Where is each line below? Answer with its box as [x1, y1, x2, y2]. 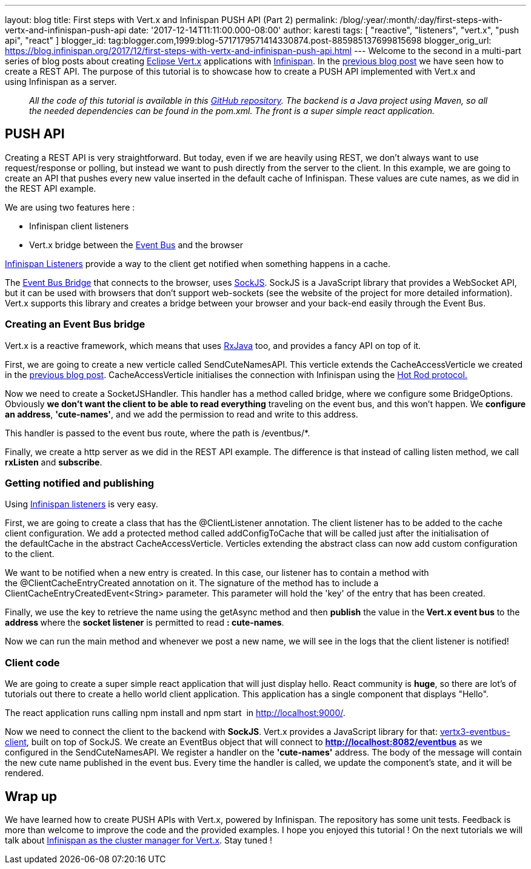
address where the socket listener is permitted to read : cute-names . [5, 617, 284, 628]
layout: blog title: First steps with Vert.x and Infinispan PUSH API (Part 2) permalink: [5, 15, 338, 25]
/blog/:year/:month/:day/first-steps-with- [339, 15, 503, 25]
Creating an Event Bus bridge [5, 318, 145, 331]
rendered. [5, 768, 44, 779]
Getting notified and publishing [5, 476, 155, 489]
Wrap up [5, 788, 58, 804]
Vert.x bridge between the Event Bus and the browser [29, 239, 244, 250]
